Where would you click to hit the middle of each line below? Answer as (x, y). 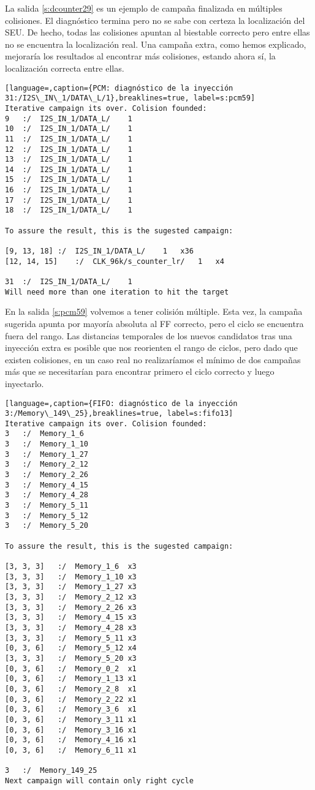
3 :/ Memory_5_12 (47, 515)
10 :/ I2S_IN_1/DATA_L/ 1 (69, 129)
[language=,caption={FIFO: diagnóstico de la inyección (121, 403)
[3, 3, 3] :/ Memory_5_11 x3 (71, 638)
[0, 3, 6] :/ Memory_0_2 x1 (71, 668)
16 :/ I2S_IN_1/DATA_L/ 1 (69, 190)
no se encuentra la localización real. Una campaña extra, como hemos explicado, (156, 44)
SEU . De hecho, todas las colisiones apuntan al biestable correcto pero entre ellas (157, 32)
